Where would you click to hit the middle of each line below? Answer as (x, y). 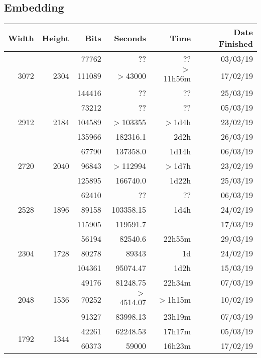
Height (55, 38)
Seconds (130, 38)
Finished (236, 44)
